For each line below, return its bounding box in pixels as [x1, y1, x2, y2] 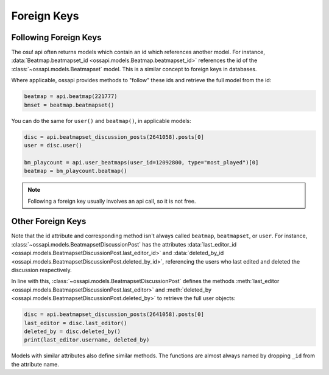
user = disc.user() [24, 142, 82, 149]
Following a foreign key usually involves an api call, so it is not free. [27, 197, 196, 205]
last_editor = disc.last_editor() [24, 320, 127, 326]
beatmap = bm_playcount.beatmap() [24, 167, 127, 175]
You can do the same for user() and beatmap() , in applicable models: [11, 117, 191, 124]
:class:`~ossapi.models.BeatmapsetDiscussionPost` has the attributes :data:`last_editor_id [11, 240, 237, 248]
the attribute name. [11, 360, 59, 368]
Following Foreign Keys [11, 32, 102, 43]
